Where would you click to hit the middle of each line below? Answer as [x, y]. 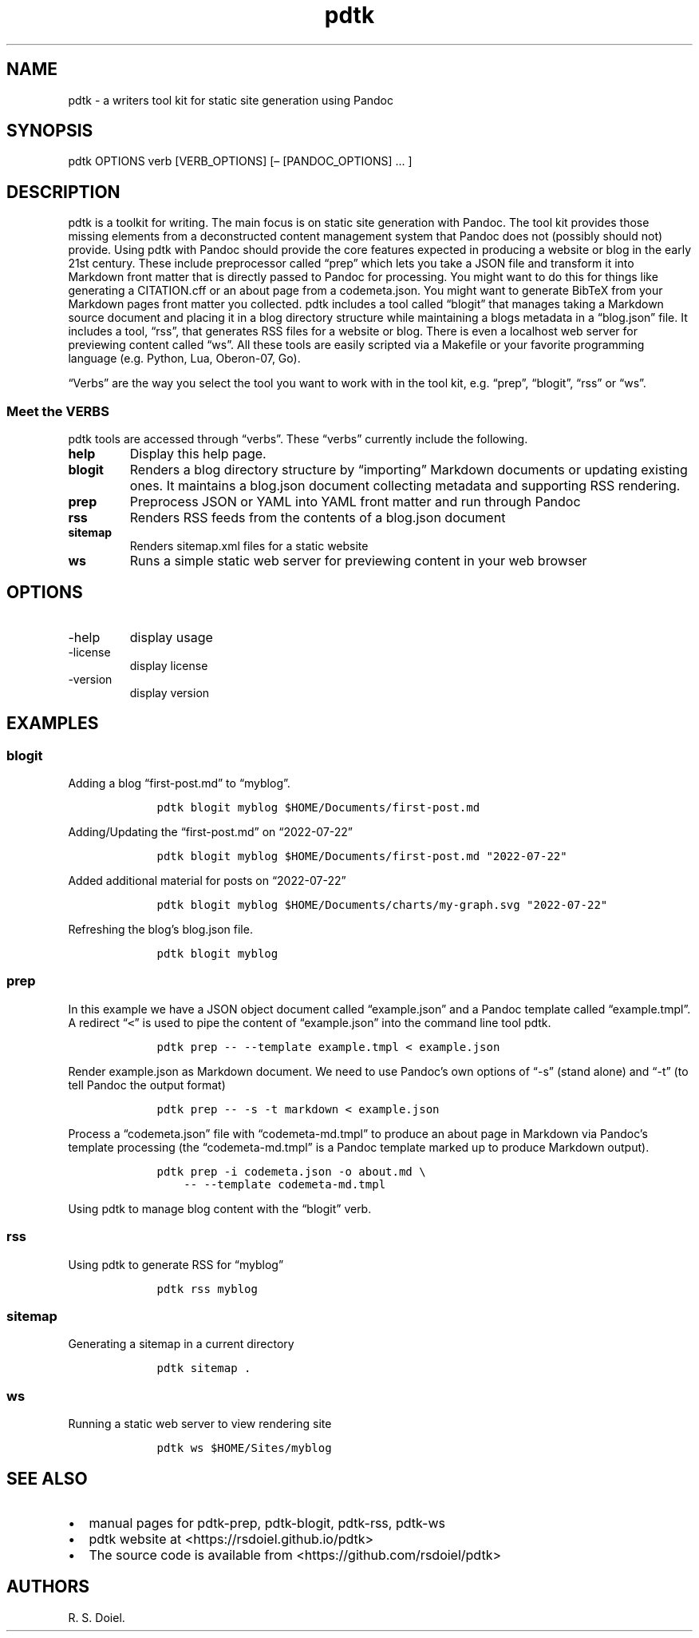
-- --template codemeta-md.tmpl [285, 1184]
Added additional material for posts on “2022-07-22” [207, 881]
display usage [171, 637]
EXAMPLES [53, 724]
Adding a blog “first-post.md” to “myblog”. [179, 783]
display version [170, 692]
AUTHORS [48, 1587]
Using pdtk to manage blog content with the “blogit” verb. [220, 1208]
